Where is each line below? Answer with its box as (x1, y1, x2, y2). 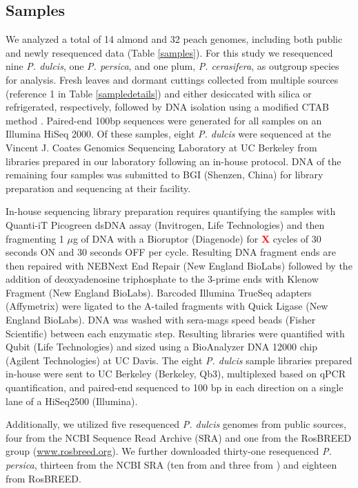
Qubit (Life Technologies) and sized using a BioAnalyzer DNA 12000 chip (6, 339, 317, 354)
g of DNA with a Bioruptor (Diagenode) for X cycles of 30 (72, 231, 321, 245)
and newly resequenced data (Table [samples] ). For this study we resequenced (6, 45, 333, 59)
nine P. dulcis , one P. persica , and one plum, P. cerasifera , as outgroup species (6, 59, 339, 73)
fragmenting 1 (6, 231, 64, 245)
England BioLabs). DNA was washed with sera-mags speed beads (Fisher (6, 312, 316, 327)
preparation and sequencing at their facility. (6, 180, 191, 195)
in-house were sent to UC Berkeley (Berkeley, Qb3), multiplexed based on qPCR (6, 366, 346, 381)
